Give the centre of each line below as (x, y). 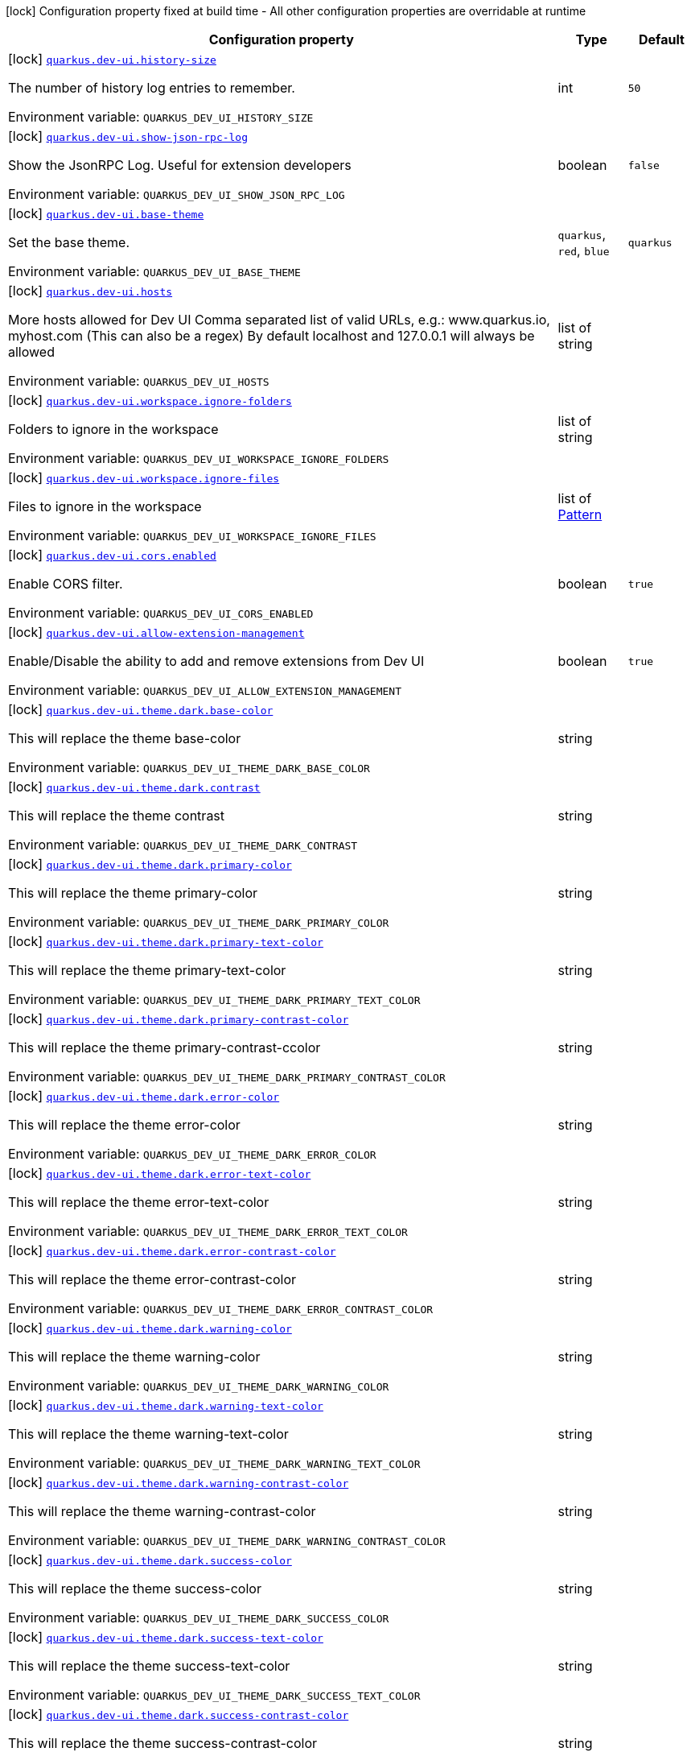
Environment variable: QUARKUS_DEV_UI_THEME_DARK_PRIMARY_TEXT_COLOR (214, 999)
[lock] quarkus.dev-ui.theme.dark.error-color (144, 1096)
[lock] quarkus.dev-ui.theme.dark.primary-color (150, 864)
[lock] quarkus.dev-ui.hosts (90, 291)
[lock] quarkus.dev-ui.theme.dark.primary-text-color (166, 941)
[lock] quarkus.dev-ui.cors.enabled (112, 555)
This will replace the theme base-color (125, 738)
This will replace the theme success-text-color (149, 1666)
